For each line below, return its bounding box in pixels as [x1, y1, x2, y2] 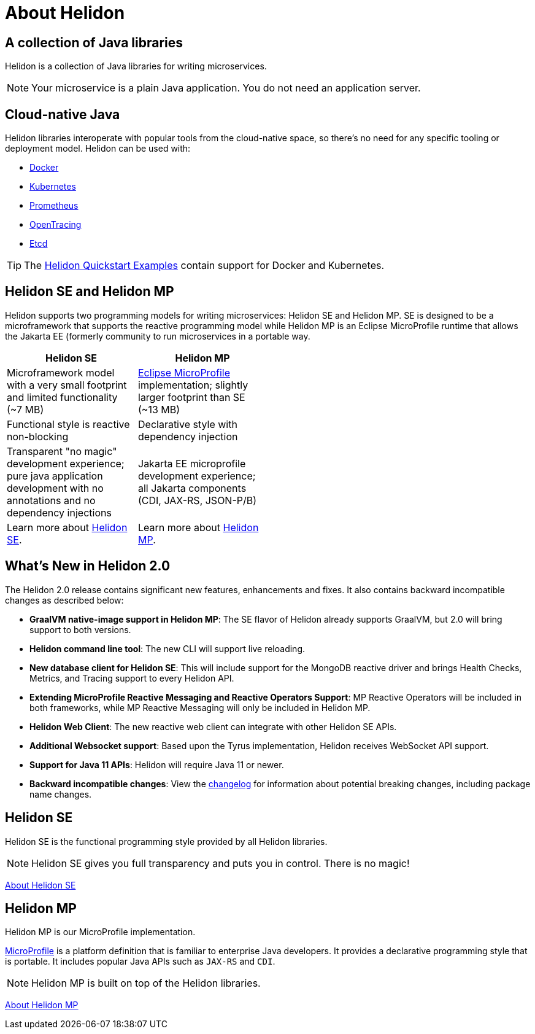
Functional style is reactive [7, 418, 130, 430]
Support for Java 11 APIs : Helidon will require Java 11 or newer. [29, 759, 284, 770]
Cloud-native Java [5, 106, 120, 122]
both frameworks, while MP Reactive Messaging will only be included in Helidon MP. [29, 702, 371, 713]
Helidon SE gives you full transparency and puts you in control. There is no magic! [31, 857, 410, 869]
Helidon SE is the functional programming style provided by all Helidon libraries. [5, 836, 328, 847]
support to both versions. [29, 624, 131, 635]
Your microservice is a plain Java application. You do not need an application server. [31, 82, 421, 95]
